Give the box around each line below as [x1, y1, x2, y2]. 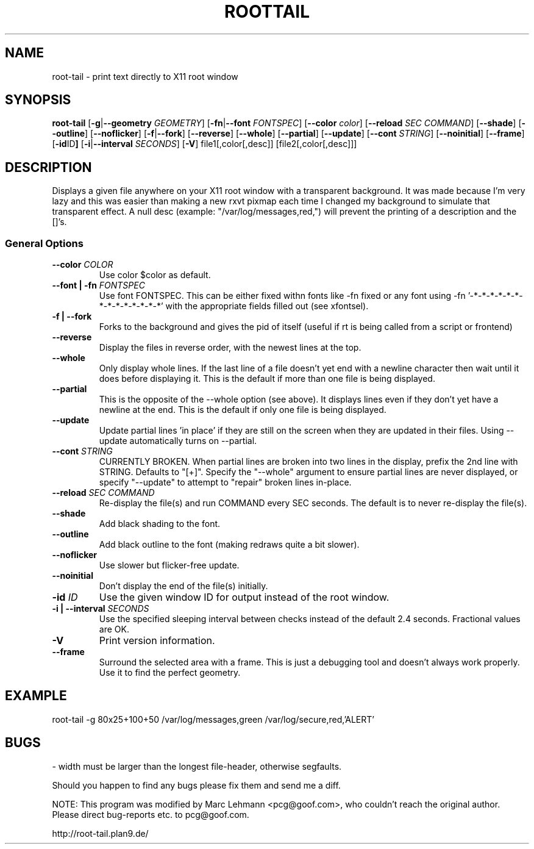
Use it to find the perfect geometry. [99, 667, 241, 678]
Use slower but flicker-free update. [99, 560, 240, 571]
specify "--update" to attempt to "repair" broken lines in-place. [99, 477, 352, 488]
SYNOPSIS [5, 92, 71, 108]
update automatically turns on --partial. [99, 435, 257, 446]
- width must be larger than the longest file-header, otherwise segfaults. [52, 761, 342, 772]
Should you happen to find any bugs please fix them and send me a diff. [52, 779, 341, 790]
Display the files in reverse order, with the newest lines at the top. [99, 342, 361, 353]
